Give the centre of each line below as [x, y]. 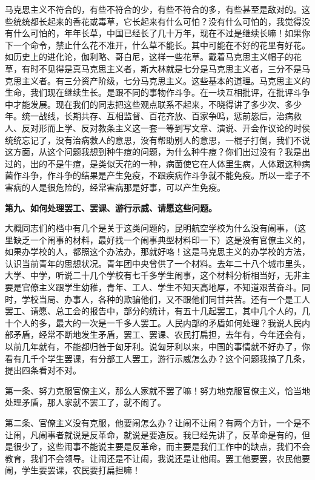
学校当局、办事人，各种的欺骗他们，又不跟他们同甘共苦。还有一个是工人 [166, 299]
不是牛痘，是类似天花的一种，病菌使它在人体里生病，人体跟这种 [174, 163]
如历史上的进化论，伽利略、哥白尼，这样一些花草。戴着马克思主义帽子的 [149, 57]
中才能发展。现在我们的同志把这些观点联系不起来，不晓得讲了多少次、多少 [153, 104]
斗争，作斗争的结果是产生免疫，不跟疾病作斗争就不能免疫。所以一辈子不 [166, 175]
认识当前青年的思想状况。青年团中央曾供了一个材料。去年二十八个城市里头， [157, 263]
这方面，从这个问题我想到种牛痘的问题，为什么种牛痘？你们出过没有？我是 [153, 152]
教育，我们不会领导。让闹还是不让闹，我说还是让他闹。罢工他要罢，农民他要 [157, 458]
